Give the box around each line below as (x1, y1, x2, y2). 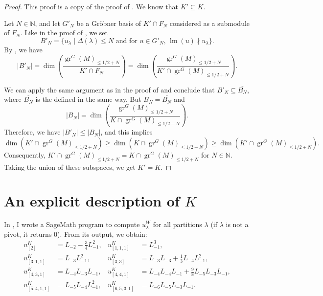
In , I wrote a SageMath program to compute (4, 219, 140, 229)
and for (115, 37, 138, 45)
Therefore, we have (4, 127, 61, 137)
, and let (35, 18, 60, 28)
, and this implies (100, 127, 153, 137)
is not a (226, 219, 249, 229)
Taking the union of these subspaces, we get (4, 161, 136, 172)
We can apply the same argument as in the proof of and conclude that (4, 84, 215, 94)
